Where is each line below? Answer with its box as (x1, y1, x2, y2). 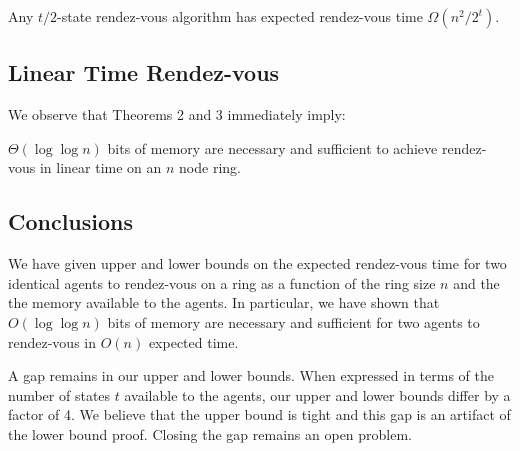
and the (453, 272, 500, 293)
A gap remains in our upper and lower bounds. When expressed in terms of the (8, 365, 494, 386)
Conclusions (8, 206, 134, 237)
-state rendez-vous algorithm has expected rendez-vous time (57, 6, 423, 26)
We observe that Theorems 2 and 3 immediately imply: (8, 104, 346, 125)
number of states (8, 384, 111, 405)
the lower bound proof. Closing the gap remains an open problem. (8, 423, 413, 444)
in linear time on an (39, 157, 162, 178)
